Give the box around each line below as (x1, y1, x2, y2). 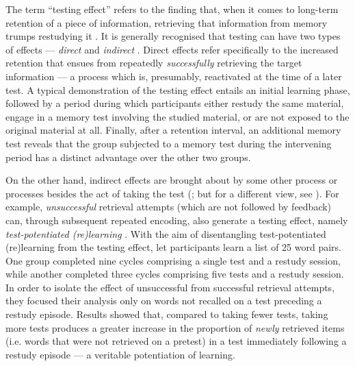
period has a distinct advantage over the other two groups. (5, 149, 251, 164)
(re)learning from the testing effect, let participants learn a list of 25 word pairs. (5, 240, 341, 254)
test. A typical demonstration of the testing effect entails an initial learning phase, (5, 82, 350, 97)
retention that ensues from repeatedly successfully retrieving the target (5, 56, 302, 70)
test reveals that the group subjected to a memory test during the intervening (5, 136, 332, 150)
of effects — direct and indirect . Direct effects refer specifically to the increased (5, 42, 339, 56)
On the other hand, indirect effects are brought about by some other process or (5, 173, 338, 187)
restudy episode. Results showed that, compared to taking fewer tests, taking (5, 307, 328, 321)
